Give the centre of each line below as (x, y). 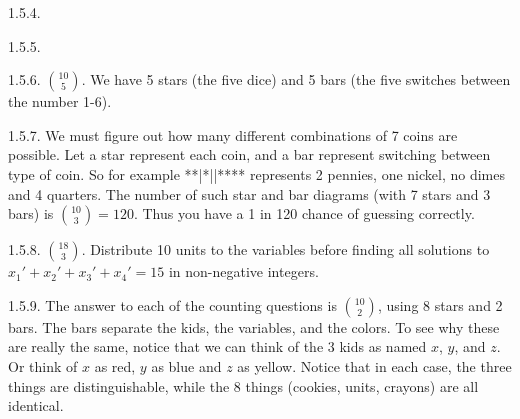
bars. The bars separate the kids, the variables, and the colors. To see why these (254, 326)
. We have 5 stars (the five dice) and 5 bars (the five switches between (296, 79)
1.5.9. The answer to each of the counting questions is (172, 304)
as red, (115, 365)
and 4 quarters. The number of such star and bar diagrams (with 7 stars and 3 (249, 193)
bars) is (31, 213)
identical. (36, 405)
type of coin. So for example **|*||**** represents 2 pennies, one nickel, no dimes (257, 173)
